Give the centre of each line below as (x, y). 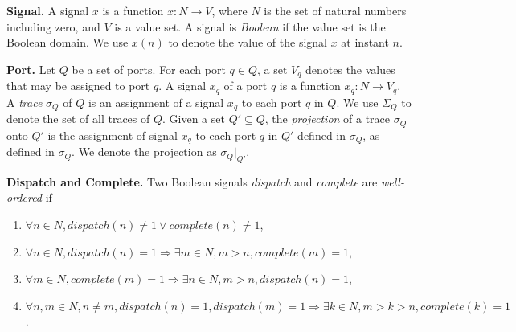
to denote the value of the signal (248, 42)
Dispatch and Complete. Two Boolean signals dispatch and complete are (192, 181)
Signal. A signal (48, 10)
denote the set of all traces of (78, 119)
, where (229, 10)
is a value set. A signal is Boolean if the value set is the (250, 26)
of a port (246, 86)
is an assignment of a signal (156, 102)
